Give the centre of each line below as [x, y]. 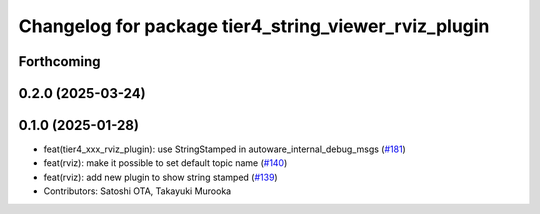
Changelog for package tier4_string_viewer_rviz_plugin [254, 26]
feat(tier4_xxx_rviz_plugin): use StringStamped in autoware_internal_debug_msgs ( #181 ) [225, 149]
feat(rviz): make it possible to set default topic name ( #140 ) [165, 163]
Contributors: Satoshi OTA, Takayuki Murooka [137, 191]
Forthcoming [59, 61]
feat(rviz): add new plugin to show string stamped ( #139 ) [161, 177]
